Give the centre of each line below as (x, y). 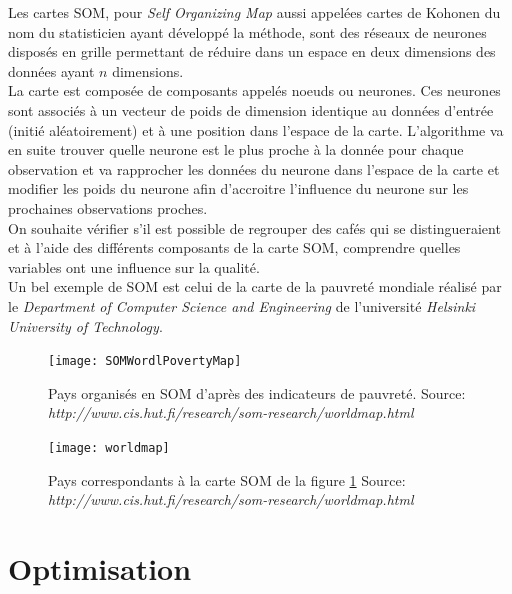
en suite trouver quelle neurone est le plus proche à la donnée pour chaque (236, 149)
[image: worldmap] (109, 447)
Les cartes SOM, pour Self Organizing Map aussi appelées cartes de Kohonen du (254, 12)
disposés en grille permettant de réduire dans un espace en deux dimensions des (252, 51)
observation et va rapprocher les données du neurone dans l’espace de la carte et (254, 168)
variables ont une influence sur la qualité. (134, 266)
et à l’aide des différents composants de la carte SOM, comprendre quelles (234, 247)
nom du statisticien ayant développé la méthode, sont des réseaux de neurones (247, 31)
